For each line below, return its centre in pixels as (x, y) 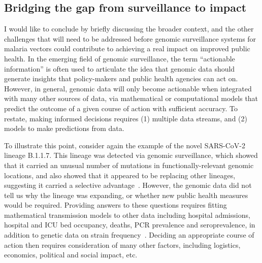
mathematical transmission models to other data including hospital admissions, (127, 215)
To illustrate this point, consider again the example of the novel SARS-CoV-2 (125, 145)
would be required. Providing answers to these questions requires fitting (116, 205)
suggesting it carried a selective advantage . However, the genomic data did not (128, 185)
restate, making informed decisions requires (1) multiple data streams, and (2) (126, 118)
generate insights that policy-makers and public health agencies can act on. (121, 78)
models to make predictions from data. (64, 128)
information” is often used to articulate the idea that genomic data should (120, 68)
